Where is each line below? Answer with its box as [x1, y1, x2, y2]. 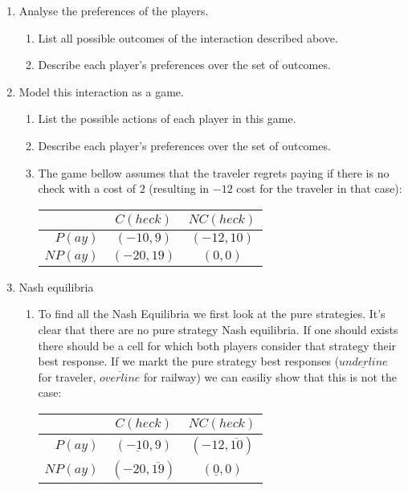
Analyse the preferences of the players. [18, 2, 209, 18]
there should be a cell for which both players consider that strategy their [38, 337, 397, 353]
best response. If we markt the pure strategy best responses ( [38, 353, 340, 370]
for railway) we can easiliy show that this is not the [144, 368, 397, 385]
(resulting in [149, 180, 210, 197]
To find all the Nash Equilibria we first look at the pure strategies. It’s [38, 305, 386, 322]
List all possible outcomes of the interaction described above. [38, 29, 338, 46]
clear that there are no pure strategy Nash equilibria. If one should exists [38, 321, 398, 337]
